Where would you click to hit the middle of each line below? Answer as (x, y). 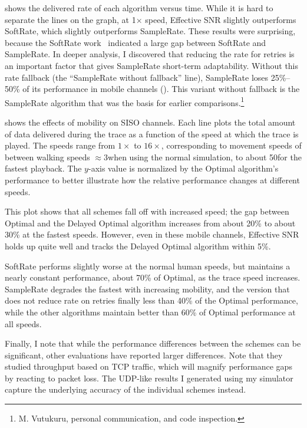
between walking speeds (47, 157)
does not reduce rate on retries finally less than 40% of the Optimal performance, (151, 300)
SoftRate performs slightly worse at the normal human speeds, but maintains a (148, 266)
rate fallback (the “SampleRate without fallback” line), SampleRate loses (137, 77)
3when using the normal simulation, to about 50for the (203, 157)
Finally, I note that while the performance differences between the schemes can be (153, 343)
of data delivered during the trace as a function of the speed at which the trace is (152, 134)
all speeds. (23, 323)
